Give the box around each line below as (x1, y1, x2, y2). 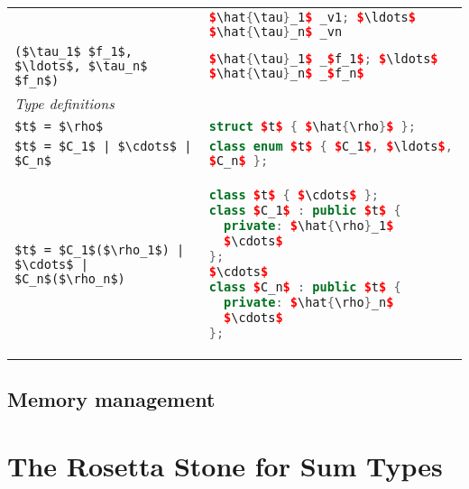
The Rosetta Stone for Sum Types (7, 447, 443, 484)
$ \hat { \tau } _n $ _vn (208, 24, 343, 39)
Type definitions (14, 93, 115, 114)
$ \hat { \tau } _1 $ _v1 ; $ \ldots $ (208, 10, 416, 24)
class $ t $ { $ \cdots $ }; (208, 188, 380, 202)
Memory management (7, 385, 216, 413)
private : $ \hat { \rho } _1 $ (224, 217, 394, 233)
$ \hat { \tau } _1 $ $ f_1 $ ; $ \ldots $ (208, 51, 438, 66)
